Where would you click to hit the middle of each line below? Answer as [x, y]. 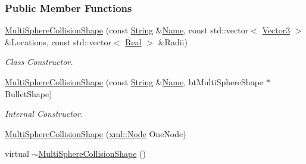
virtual [17, 154]
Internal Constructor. [44, 114]
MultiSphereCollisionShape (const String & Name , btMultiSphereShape [134, 82]
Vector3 [276, 30]
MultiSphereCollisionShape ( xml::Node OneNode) [96, 133]
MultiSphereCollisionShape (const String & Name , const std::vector [127, 30]
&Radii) [173, 41]
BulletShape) [29, 93]
